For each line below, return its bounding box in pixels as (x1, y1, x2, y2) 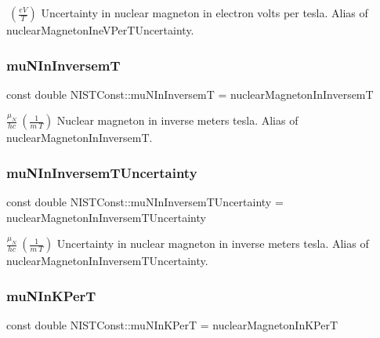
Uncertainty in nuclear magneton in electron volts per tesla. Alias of (41, 5, 368, 20)
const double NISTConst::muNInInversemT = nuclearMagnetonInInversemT (6, 85, 374, 102)
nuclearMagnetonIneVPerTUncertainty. (6, 22, 194, 38)
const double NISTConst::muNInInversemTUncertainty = (6, 194, 284, 210)
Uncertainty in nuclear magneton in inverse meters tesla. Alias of (56, 235, 369, 252)
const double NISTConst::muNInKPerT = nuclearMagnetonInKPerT (6, 317, 338, 333)
